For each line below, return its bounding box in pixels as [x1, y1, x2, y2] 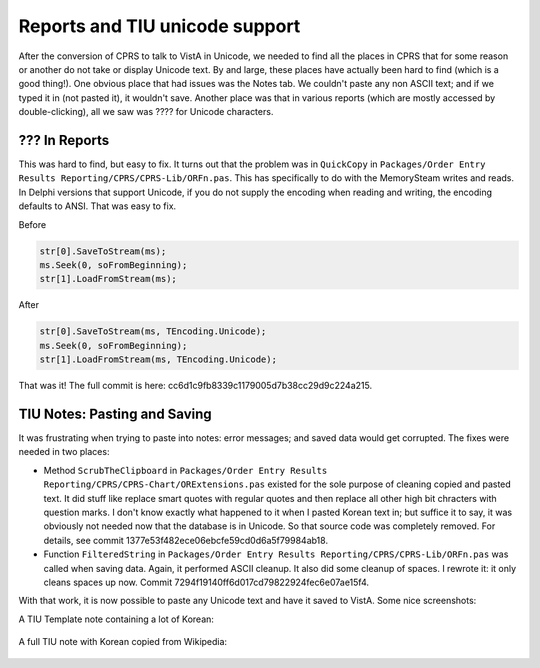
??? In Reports [18, 131, 110, 149]
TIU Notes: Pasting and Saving [18, 405, 212, 422]
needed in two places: [18, 446, 110, 458]
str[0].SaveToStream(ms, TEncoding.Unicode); [39, 326, 267, 337]
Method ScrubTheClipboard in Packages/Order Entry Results [43, 464, 328, 476]
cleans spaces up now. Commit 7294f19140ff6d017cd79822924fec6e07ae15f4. [43, 576, 370, 588]
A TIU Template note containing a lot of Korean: [18, 613, 215, 625]
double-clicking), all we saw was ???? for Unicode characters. [18, 106, 274, 118]
